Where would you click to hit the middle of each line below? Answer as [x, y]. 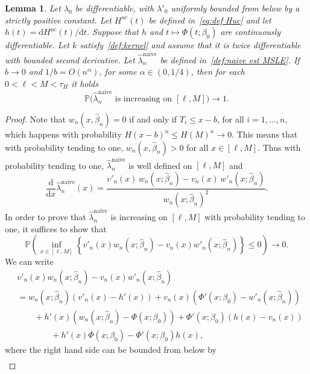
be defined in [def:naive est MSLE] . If [230, 59]
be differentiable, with [115, 8]
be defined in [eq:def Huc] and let [210, 20]
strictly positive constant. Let [58, 20]
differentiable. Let [37, 45]
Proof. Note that [36, 119]
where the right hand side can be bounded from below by [111, 349]
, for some [118, 71]
